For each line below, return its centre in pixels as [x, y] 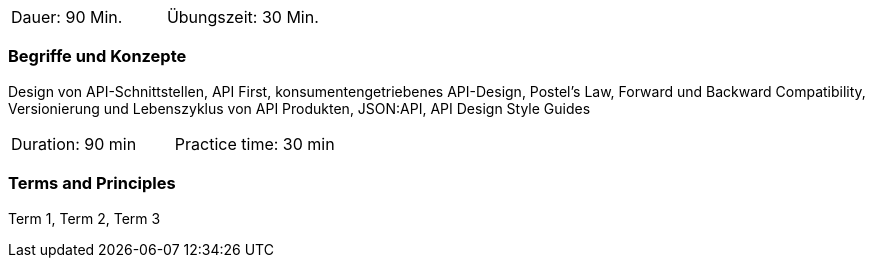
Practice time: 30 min [254, 143]
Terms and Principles [92, 183]
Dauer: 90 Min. [67, 17]
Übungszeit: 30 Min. [242, 17]
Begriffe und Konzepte [97, 56]
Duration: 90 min [74, 143]
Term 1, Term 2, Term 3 [84, 218]
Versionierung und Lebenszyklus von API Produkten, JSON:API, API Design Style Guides [299, 108]
